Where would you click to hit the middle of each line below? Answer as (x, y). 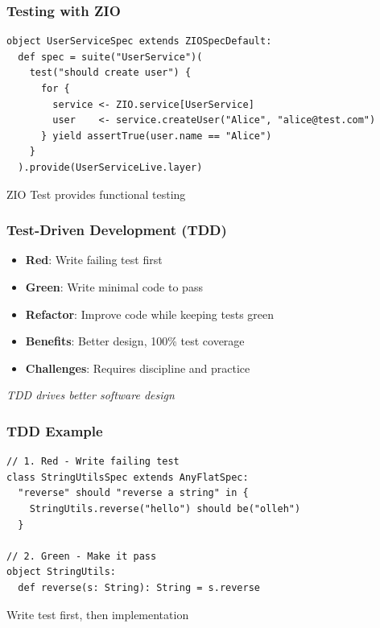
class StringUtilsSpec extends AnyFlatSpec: (128, 477)
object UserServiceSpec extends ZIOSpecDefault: (139, 41)
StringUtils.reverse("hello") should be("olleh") (165, 508)
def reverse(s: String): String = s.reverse (139, 587)
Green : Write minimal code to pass (114, 286)
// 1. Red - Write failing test (93, 462)
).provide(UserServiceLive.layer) (110, 167)
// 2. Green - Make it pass (82, 556)
